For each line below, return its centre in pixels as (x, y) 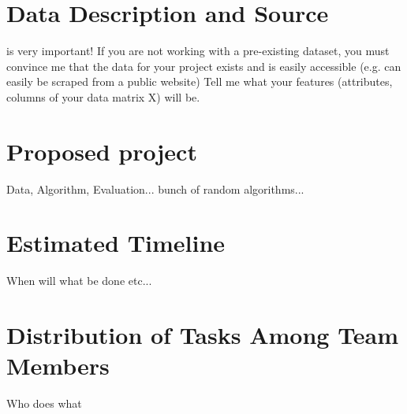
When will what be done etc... (79, 281)
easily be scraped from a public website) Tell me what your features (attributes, (200, 81)
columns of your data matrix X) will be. (103, 96)
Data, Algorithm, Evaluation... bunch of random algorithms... (155, 189)
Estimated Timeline (116, 243)
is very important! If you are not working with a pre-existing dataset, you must (198, 51)
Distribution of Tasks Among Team (203, 335)
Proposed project (102, 151)
